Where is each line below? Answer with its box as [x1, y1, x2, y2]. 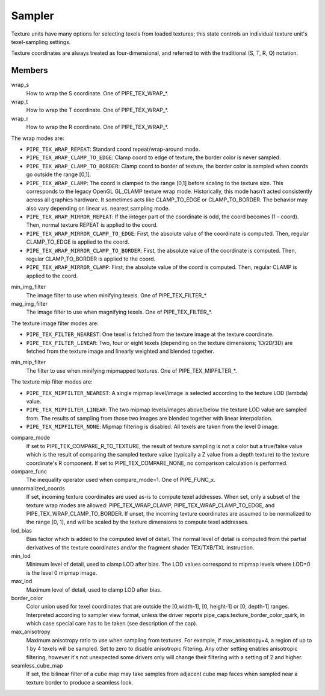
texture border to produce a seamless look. [26, 679, 134, 686]
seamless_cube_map [11, 662, 63, 669]
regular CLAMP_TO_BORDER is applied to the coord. [26, 255, 156, 262]
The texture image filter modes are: [11, 320, 99, 327]
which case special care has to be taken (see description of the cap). [26, 620, 198, 627]
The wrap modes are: [11, 134, 64, 142]
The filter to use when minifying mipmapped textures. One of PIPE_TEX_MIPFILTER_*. [26, 367, 237, 374]
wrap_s [11, 81, 29, 89]
